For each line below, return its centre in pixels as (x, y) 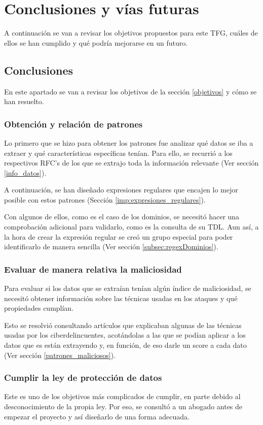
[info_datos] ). (25, 172)
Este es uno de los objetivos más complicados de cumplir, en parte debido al (122, 396)
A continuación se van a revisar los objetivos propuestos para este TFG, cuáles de (131, 33)
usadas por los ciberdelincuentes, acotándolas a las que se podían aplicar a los (125, 335)
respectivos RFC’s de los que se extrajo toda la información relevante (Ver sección (131, 163)
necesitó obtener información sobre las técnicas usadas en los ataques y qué (121, 298)
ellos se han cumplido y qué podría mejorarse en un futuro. (96, 42)
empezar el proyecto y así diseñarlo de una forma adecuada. (97, 416)
